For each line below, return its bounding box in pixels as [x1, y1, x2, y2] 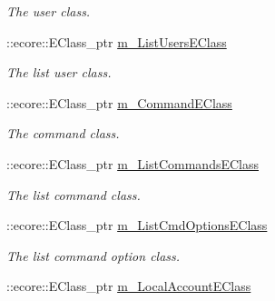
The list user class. [6, 63, 112, 82]
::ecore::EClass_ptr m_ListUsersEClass [6, 32, 227, 51]
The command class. [6, 124, 120, 143]
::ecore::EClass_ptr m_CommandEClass [6, 93, 232, 112]
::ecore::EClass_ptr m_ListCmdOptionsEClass [6, 216, 268, 235]
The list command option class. [6, 246, 181, 265]
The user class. [6, 2, 91, 20]
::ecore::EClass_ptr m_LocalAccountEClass [6, 276, 251, 296]
